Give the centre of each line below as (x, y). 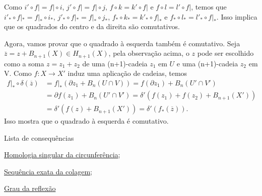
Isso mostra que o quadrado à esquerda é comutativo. (86, 121)
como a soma (24, 63)
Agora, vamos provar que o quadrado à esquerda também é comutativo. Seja (122, 43)
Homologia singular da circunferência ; (62, 155)
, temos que (209, 7)
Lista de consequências (39, 137)
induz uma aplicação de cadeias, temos (127, 73)
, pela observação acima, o (149, 53)
